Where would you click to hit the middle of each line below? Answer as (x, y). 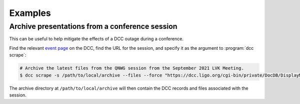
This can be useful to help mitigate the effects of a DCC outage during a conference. (96, 39)
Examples (30, 13)
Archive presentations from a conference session (93, 26)
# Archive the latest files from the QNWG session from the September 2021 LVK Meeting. (132, 68)
